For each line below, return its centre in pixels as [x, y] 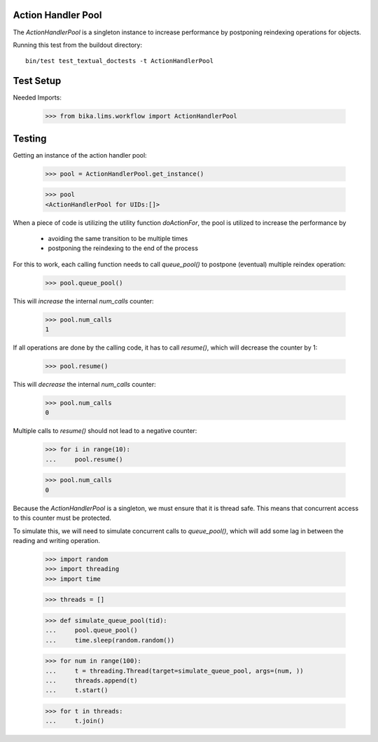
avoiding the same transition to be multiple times [118, 239]
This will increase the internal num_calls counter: [83, 301]
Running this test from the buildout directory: [78, 45]
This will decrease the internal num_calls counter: [85, 385]
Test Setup [37, 81]
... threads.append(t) [91, 681]
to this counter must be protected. [62, 518]
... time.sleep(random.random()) [110, 640]
